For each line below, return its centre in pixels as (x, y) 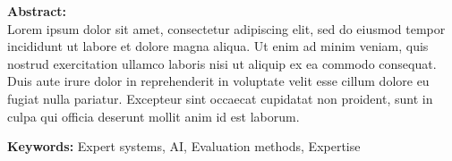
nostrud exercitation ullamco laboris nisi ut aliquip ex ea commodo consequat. (222, 63)
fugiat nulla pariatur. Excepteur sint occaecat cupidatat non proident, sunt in (220, 98)
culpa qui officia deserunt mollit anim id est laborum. (154, 116)
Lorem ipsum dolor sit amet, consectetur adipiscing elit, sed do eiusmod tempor (226, 28)
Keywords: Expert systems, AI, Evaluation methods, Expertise (184, 146)
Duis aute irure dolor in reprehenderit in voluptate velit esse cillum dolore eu (218, 81)
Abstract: (37, 11)
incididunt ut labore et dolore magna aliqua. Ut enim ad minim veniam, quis (218, 46)
